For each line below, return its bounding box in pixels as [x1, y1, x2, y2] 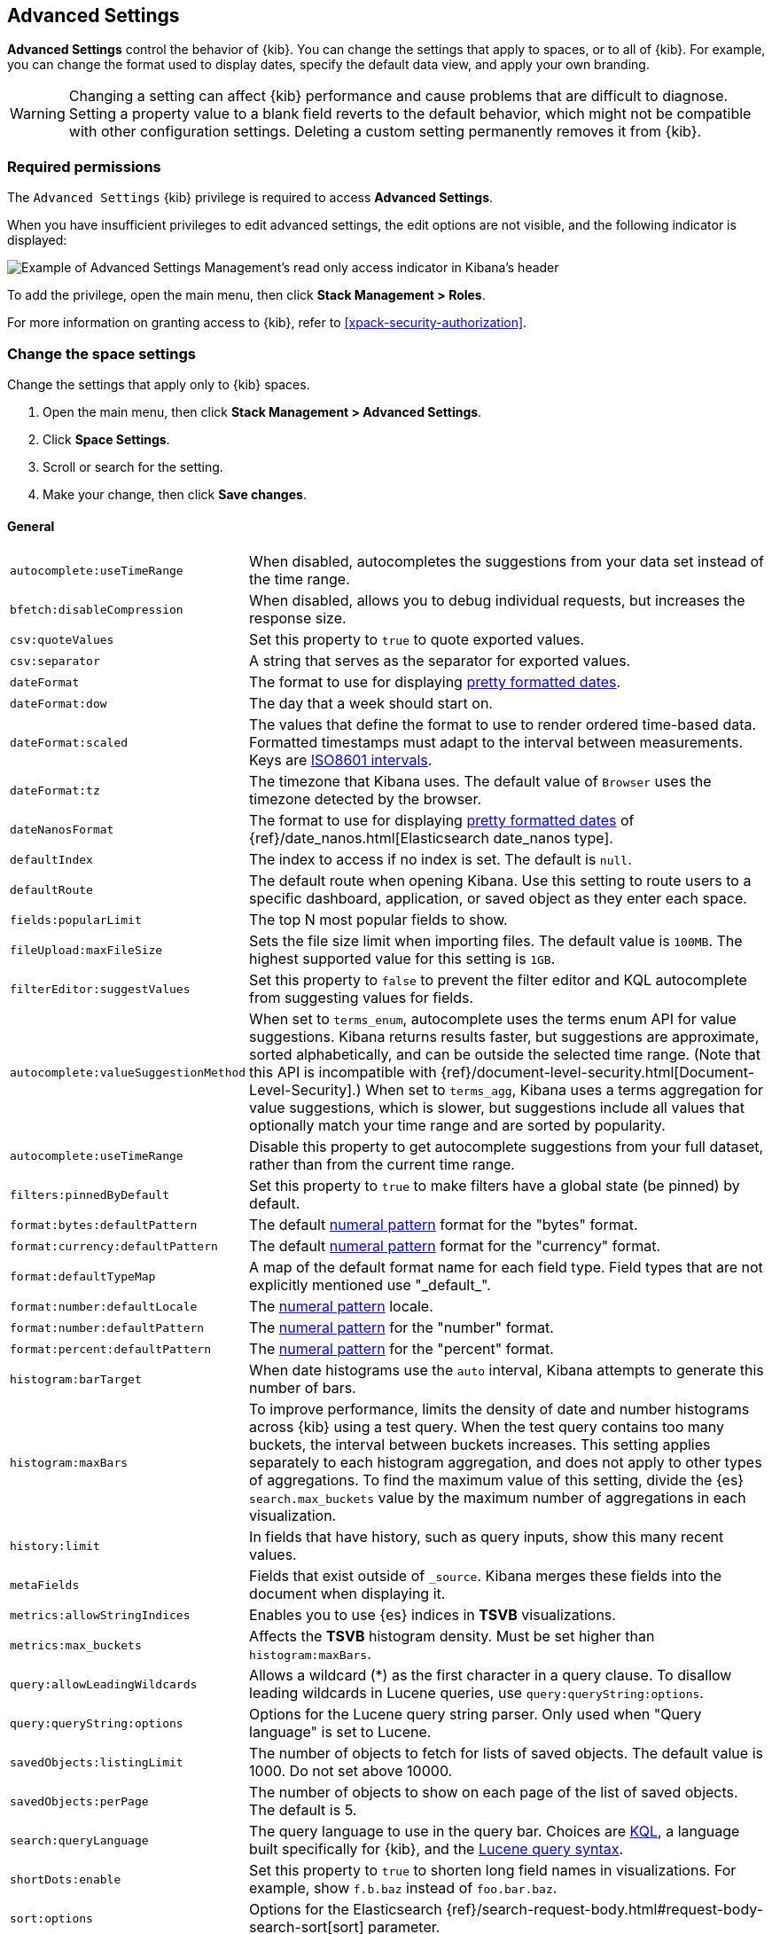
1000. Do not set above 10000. [249, 1762, 453, 1781]
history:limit [10, 1539, 100, 1553]
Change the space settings [7, 344, 196, 363]
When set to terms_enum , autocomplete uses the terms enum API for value [249, 1010, 737, 1029]
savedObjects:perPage [10, 1794, 149, 1808]
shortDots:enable [10, 1872, 121, 1886]
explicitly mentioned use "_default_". [249, 1276, 491, 1295]
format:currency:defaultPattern [10, 1239, 218, 1253]
